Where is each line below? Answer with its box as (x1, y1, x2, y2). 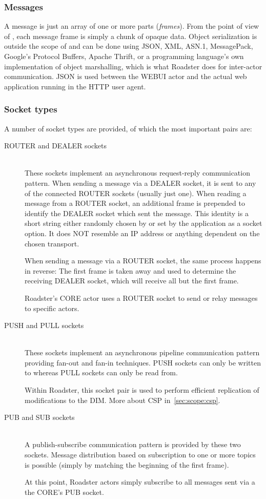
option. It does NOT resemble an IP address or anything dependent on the (25, 227, 260, 238)
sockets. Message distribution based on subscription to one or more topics (25, 449, 256, 460)
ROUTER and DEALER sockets (4, 140, 107, 151)
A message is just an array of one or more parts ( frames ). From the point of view (4, 21, 259, 31)
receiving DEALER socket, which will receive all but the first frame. (25, 275, 239, 286)
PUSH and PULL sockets (4, 320, 84, 331)
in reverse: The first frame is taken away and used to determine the (25, 265, 236, 276)
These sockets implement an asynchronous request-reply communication (25, 167, 250, 178)
